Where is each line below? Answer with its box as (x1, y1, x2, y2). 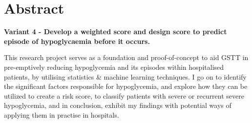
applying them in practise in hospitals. (4, 109, 119, 120)
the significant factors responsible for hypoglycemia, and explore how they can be (4, 81, 248, 91)
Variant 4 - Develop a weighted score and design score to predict (4, 26, 227, 37)
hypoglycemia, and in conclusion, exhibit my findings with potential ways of (4, 100, 231, 110)
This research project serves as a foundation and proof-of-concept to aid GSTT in (4, 52, 249, 62)
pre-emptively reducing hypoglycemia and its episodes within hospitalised (4, 61, 224, 72)
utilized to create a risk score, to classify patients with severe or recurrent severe (4, 90, 244, 101)
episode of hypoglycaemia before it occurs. (4, 36, 150, 46)
